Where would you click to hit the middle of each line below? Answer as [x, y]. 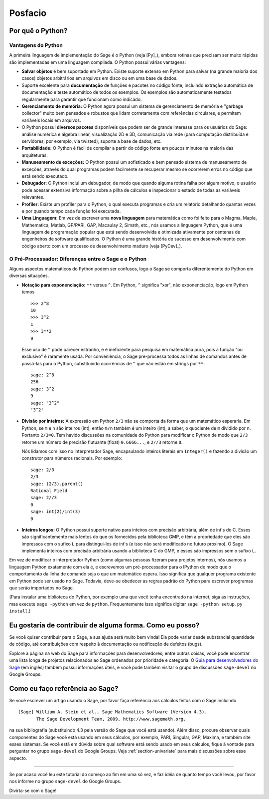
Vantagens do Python [36, 45]
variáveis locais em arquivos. [52, 120]
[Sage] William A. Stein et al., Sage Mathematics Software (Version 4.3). [113, 712]
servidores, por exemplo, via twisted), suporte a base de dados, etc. [92, 141]
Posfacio [28, 13]
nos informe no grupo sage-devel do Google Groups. [65, 782]
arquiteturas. [35, 155]
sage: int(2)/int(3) [56, 512]
